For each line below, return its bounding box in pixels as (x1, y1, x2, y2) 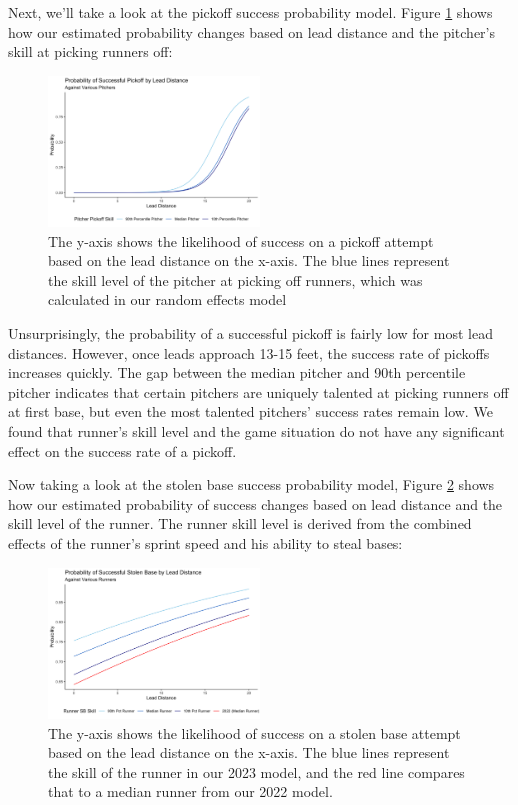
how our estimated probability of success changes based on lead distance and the (8, 493, 503, 514)
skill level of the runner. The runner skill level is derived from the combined (8, 513, 472, 534)
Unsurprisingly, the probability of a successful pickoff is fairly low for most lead (8, 323, 493, 344)
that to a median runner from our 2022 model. (48, 781, 333, 802)
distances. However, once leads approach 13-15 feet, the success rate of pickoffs (8, 342, 490, 363)
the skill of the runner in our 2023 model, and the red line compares (48, 761, 465, 782)
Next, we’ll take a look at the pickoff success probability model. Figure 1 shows (8, 2, 493, 22)
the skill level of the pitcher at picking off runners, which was (48, 269, 423, 290)
